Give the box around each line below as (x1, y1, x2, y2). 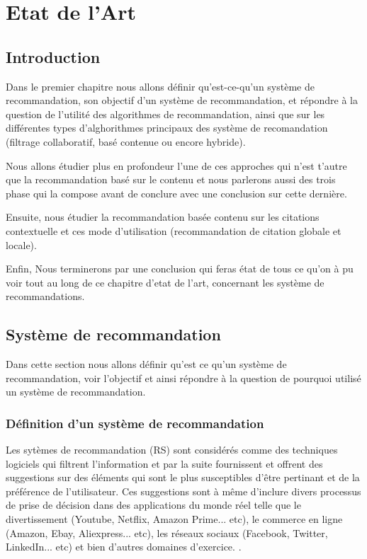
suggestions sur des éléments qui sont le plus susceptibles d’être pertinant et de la (6, 470, 360, 485)
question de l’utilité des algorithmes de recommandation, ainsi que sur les (6, 106, 325, 121)
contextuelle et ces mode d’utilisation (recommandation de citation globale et (6, 223, 341, 238)
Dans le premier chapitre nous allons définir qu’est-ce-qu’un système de (6, 79, 315, 93)
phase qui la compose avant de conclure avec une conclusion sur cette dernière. (6, 185, 347, 200)
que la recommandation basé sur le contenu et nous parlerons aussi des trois (6, 172, 336, 187)
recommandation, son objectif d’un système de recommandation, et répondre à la (6, 93, 358, 108)
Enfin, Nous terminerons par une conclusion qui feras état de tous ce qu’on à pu (6, 261, 354, 276)
